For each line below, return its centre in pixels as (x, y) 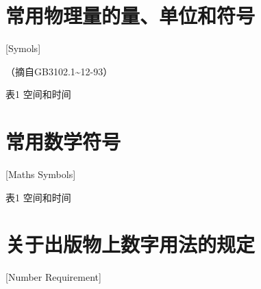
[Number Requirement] (53, 277)
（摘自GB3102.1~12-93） (59, 71)
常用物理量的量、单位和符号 (130, 15)
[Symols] (23, 48)
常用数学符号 (63, 141)
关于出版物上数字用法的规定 (130, 244)
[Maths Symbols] (41, 174)
